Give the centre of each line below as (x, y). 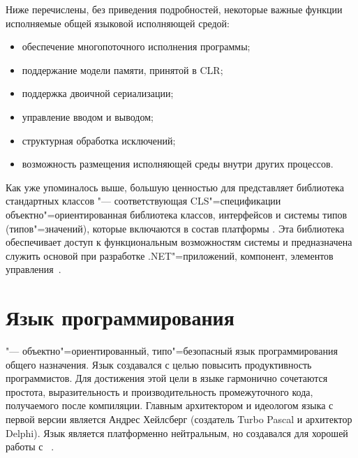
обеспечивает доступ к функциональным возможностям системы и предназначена (179, 242)
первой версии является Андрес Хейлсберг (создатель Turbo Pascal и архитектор (179, 419)
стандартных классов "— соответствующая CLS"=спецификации (143, 201)
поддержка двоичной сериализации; (98, 93)
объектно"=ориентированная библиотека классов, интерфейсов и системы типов (177, 214)
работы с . (30, 446)
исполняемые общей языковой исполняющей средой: (118, 23)
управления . (33, 269)
